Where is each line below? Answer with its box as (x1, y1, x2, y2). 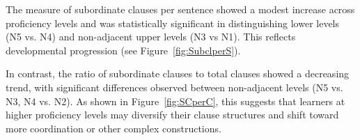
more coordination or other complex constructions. (6, 120, 221, 135)
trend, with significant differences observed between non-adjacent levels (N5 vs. (6, 79, 343, 94)
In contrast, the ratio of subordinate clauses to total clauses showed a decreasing (6, 66, 350, 81)
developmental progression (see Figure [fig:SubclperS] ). (6, 42, 241, 57)
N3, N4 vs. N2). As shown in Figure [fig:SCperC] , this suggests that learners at (6, 93, 345, 108)
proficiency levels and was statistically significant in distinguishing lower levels (6, 15, 340, 30)
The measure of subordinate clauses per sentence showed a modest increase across (6, 2, 355, 16)
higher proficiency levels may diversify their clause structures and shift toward (6, 107, 339, 122)
